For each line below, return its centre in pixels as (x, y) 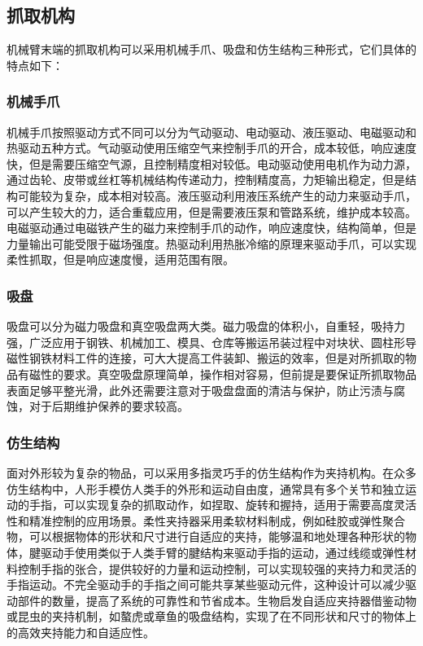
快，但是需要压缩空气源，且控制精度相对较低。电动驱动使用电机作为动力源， (211, 163)
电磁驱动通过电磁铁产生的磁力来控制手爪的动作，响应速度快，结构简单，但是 (211, 228)
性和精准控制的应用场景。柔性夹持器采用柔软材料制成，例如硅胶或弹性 (194, 520)
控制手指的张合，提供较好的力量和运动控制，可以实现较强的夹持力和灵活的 (217, 568)
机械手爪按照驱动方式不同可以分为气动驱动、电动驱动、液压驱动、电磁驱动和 (211, 132)
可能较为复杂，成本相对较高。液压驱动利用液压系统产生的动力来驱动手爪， (217, 195)
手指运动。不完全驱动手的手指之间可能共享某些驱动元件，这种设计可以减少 (206, 584)
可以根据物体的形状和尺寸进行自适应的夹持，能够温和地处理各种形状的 (217, 536)
